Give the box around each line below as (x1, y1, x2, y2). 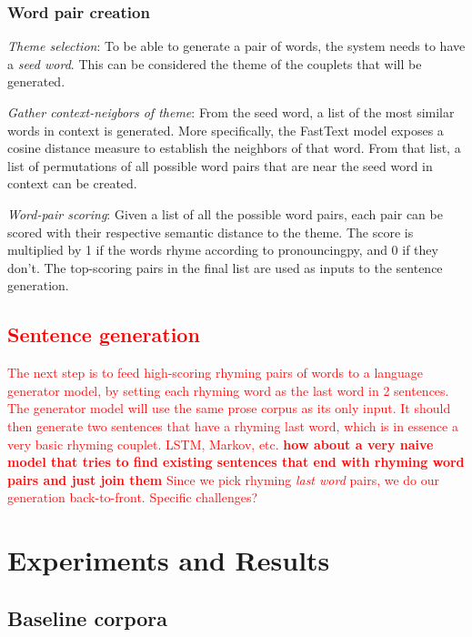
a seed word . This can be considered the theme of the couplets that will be (7, 54, 422, 73)
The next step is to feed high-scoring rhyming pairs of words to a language (7, 363, 424, 382)
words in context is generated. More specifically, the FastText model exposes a (7, 120, 444, 139)
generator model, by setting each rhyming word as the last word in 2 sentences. (7, 380, 449, 399)
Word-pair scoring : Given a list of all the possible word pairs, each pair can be (7, 204, 443, 223)
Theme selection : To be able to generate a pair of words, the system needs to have (7, 36, 466, 56)
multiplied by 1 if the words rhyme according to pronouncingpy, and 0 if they (7, 240, 438, 259)
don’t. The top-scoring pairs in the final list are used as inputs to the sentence (7, 258, 443, 277)
